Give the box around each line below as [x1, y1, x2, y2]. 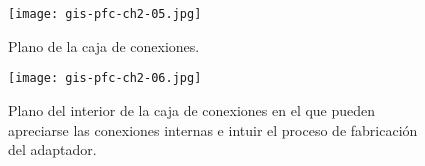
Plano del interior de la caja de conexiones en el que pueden [8, 99, 376, 120]
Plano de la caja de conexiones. [8, 35, 200, 56]
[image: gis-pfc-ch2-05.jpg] [8, 7, 202, 21]
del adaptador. [8, 139, 97, 160]
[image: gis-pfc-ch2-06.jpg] [8, 71, 202, 86]
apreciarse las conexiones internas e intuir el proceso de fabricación [8, 119, 418, 140]
